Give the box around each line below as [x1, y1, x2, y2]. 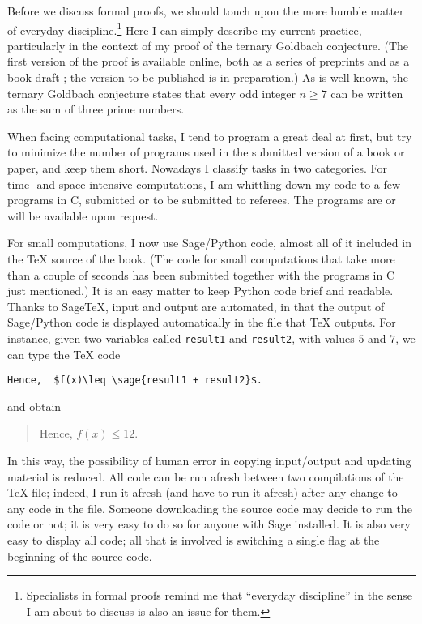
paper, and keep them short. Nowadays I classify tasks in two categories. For [7, 160, 388, 176]
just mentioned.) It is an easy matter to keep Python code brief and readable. [7, 282, 394, 299]
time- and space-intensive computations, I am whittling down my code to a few [7, 175, 401, 192]
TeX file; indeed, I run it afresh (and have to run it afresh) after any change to [7, 484, 398, 501]
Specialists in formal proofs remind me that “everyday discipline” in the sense [26, 587, 413, 604]
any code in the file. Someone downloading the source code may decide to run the [7, 499, 412, 516]
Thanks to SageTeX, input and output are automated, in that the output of [7, 297, 385, 314]
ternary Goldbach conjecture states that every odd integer [7, 84, 296, 101]
